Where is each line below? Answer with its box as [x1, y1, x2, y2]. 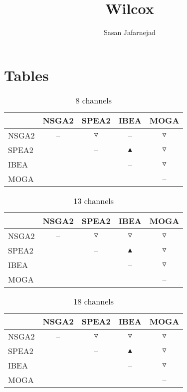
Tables [4, 64, 49, 85]
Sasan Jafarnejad [104, 27, 156, 37]
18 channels [73, 295, 114, 307]
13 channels [73, 194, 114, 206]
